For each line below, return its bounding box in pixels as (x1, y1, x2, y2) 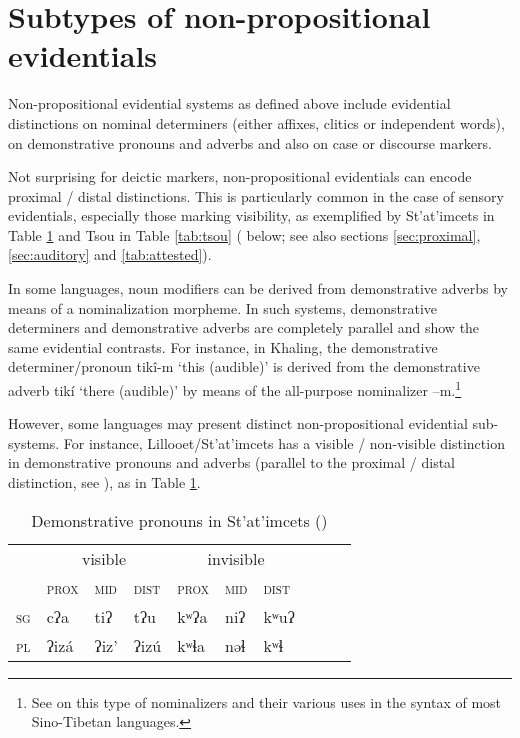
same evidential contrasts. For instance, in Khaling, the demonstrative (8, 336, 438, 357)
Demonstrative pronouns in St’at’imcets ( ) (31, 508, 328, 532)
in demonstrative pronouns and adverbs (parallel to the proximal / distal (8, 452, 455, 473)
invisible (207, 546, 265, 570)
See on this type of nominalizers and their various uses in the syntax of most (31, 691, 502, 712)
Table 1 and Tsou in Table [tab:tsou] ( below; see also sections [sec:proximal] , (8, 224, 481, 245)
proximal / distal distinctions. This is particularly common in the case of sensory (8, 185, 504, 206)
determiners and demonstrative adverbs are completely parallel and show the (8, 317, 480, 338)
